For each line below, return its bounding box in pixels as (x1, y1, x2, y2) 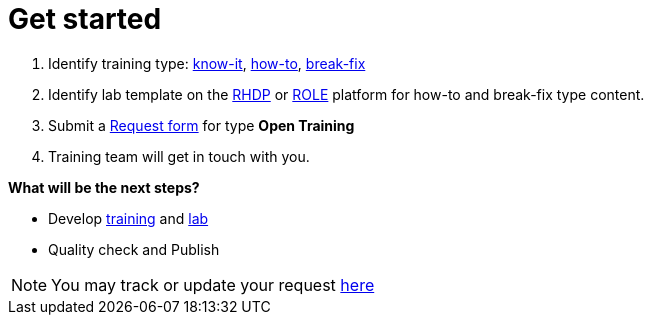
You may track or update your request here (51, 274, 375, 295)
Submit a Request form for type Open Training (48, 116, 355, 134)
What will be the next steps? (8, 178, 200, 196)
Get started (8, 2, 162, 36)
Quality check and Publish (48, 240, 220, 258)
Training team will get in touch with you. (48, 147, 310, 165)
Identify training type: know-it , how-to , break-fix (48, 54, 366, 72)
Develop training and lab (48, 209, 209, 227)
